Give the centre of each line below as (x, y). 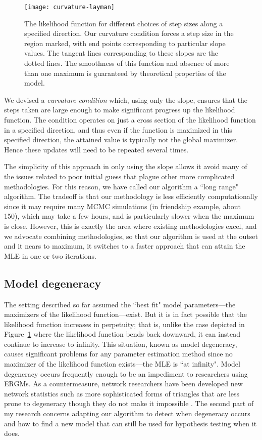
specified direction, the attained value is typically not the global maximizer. (121, 139)
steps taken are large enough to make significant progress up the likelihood (120, 110)
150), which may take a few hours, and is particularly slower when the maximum (129, 216)
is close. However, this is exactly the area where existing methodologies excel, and (130, 226)
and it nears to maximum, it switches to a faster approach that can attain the (125, 246)
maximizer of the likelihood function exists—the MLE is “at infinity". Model (122, 364)
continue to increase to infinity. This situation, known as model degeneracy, (121, 344)
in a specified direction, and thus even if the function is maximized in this (118, 129)
